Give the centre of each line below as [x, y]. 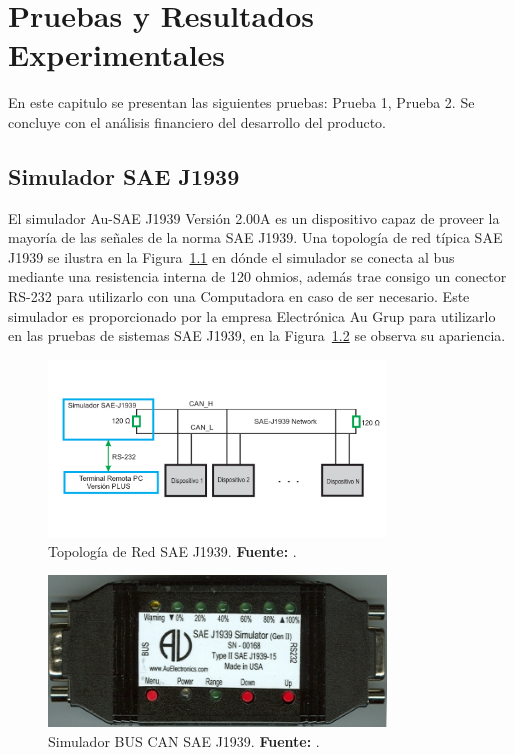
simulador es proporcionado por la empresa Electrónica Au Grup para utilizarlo [252, 315]
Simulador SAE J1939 [124, 175]
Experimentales [117, 54]
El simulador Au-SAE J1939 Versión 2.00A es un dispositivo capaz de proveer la [254, 217]
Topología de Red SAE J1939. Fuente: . [172, 550]
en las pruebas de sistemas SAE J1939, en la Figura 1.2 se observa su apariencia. [257, 335]
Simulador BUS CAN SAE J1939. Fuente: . [184, 740]
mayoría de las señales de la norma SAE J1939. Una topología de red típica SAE [255, 237]
